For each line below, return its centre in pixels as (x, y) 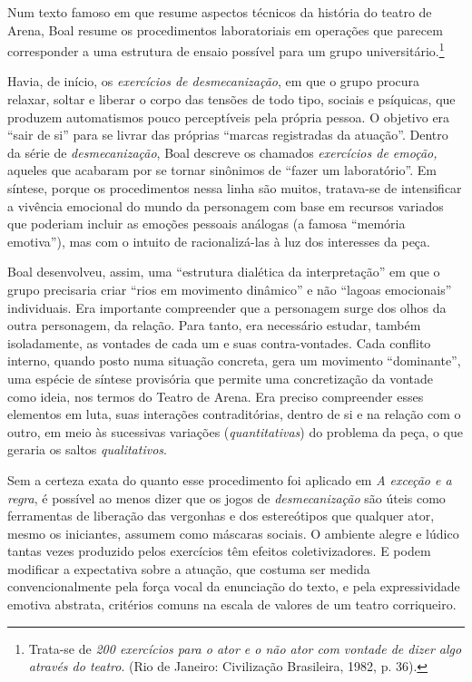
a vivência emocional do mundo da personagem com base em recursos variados (226, 205)
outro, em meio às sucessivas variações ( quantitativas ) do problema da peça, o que (236, 431)
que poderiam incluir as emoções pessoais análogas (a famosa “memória (206, 224)
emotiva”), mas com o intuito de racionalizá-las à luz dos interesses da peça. (219, 241)
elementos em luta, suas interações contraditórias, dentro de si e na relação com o (234, 414)
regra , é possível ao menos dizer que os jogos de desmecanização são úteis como (226, 497)
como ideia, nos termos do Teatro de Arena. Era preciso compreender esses (216, 396)
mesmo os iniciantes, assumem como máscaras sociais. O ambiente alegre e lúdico (233, 533)
